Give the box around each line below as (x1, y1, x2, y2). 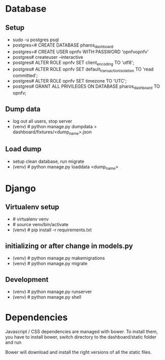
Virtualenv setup (5, 202, 60, 211)
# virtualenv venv (12, 216, 49, 222)
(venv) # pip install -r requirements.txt (12, 227, 92, 233)
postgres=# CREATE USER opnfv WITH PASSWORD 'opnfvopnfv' (12, 49, 149, 55)
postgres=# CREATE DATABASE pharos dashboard (12, 42, 114, 49)
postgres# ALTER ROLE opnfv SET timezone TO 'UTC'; (12, 78, 127, 84)
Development (5, 275, 49, 284)
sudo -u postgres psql (12, 37, 59, 43)
